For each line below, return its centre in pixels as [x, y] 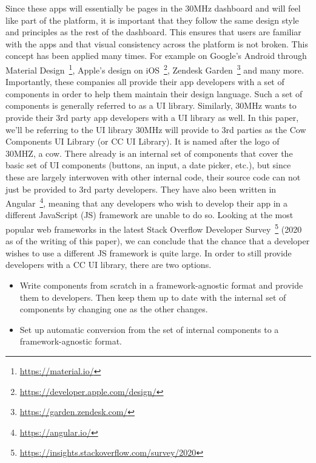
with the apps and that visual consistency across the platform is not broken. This [157, 43]
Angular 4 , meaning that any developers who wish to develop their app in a [147, 202]
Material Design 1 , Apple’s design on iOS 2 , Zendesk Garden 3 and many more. [155, 69]
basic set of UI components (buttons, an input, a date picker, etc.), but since [148, 165]
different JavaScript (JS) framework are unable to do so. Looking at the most [150, 215]
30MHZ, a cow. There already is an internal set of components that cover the [149, 153]
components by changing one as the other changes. [114, 309]
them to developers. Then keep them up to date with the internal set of [153, 297]
